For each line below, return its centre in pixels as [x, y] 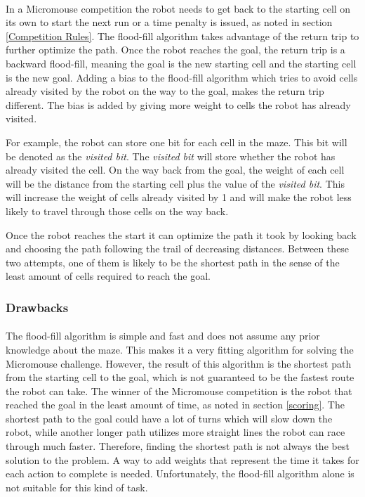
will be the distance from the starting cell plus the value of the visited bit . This [175, 183]
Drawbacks [37, 307]
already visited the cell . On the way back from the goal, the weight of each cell [175, 170]
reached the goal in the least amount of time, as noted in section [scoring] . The [175, 405]
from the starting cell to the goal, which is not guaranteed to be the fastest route [180, 377]
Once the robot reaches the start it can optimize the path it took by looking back [181, 234]
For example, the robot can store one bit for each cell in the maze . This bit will [177, 142]
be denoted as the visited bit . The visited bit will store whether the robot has [171, 156]
